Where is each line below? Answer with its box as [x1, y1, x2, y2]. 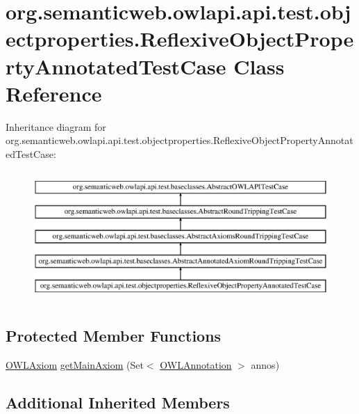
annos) [251, 358, 280, 372]
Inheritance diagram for [6, 119, 106, 134]
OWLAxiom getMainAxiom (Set [6, 358, 144, 372]
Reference [6, 79, 102, 107]
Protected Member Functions [6, 325, 222, 347]
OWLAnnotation [160, 358, 232, 372]
